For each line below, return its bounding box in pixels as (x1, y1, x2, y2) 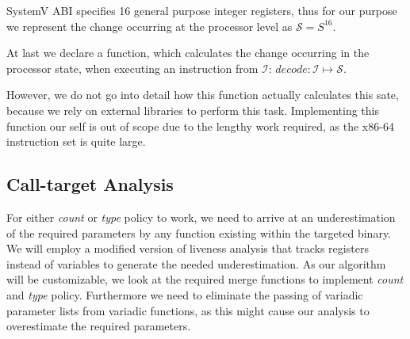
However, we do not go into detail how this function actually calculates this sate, (6, 86, 399, 103)
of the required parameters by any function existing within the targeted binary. (6, 224, 392, 241)
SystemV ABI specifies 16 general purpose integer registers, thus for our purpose (6, 2, 397, 18)
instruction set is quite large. (6, 133, 146, 150)
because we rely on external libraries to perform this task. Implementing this (6, 101, 379, 118)
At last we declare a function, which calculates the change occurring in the (6, 44, 370, 61)
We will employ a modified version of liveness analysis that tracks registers (6, 240, 369, 257)
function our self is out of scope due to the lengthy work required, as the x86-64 (6, 117, 394, 134)
